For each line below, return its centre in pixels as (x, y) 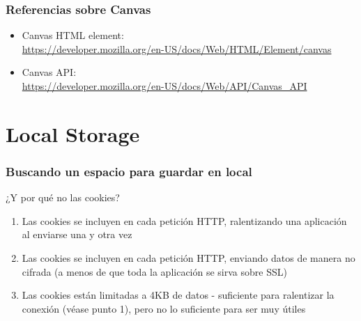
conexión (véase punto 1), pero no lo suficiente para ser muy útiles (164, 308)
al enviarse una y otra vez (77, 234)
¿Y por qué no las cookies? (63, 197)
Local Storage (73, 133)
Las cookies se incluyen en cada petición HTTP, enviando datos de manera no (189, 257)
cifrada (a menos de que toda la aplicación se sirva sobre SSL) (154, 271)
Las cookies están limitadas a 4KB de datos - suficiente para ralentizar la (178, 295)
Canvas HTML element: (73, 35)
